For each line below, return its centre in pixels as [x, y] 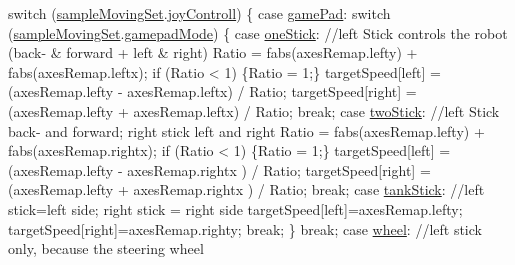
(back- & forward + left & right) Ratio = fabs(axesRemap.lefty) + [213, 52]
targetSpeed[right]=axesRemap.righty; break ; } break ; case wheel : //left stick [245, 228]
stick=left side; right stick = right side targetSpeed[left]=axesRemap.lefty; [235, 208]
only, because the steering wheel [106, 248]
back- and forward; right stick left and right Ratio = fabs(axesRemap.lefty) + [246, 130]
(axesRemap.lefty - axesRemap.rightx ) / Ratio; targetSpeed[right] [212, 169]
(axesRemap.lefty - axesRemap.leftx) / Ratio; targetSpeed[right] [205, 91]
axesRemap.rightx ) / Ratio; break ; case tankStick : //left [309, 189]
